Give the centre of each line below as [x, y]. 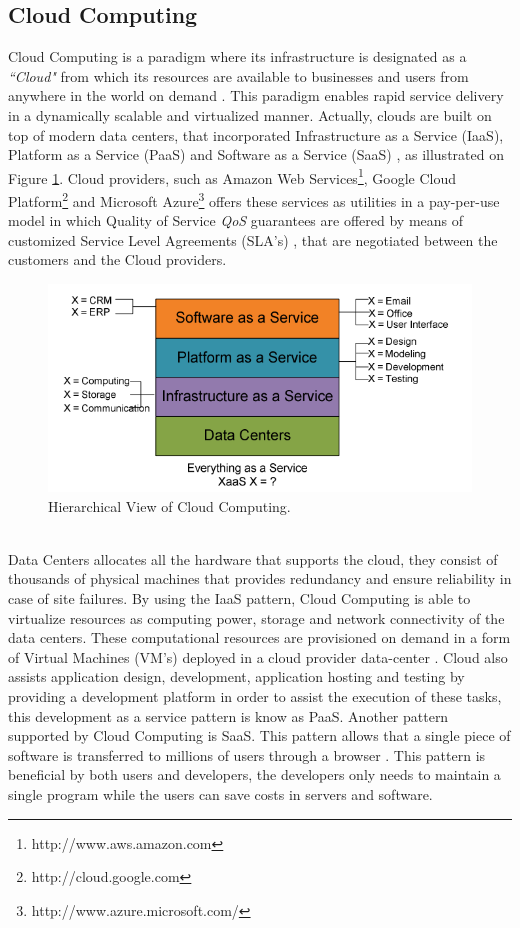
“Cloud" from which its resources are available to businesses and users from [238, 75]
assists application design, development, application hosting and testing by [236, 676]
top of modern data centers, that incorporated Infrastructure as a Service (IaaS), [256, 134]
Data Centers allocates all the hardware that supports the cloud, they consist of [253, 558]
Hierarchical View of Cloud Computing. [169, 505]
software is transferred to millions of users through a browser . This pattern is [247, 754]
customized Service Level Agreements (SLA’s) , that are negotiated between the [253, 239]
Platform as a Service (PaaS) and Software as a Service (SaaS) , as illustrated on [256, 154]
